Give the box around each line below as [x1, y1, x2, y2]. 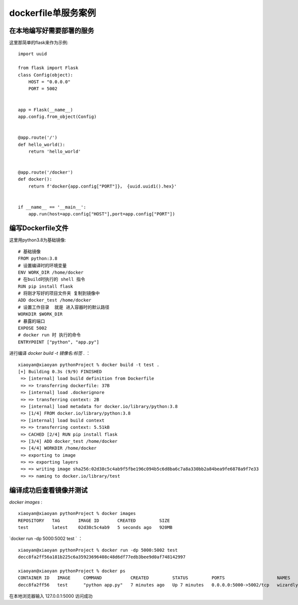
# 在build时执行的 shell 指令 [18, 277, 85, 282]
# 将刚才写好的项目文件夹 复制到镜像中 [18, 291, 100, 296]
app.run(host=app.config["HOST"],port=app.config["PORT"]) [28, 211, 175, 217]
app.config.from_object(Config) [18, 113, 97, 119]
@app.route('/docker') [18, 170, 74, 175]
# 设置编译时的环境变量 [18, 263, 67, 268]
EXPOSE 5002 [18, 325, 47, 331]
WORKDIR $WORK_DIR [18, 311, 63, 317]
